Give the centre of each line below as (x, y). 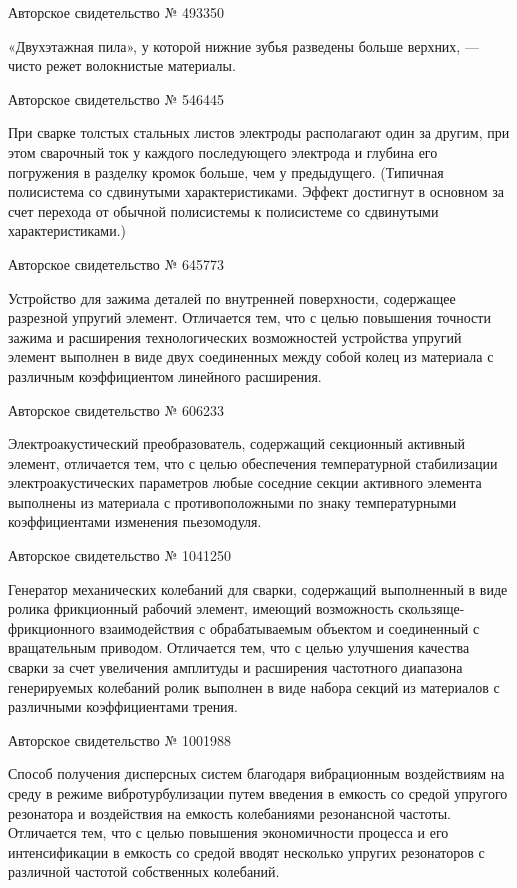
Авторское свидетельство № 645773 (116, 263)
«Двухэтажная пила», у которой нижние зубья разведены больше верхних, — (243, 45)
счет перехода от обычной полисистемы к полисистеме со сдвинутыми (223, 210)
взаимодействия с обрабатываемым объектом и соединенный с (289, 627)
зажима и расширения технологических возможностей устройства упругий (235, 336)
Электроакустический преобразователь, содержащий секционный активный (236, 443)
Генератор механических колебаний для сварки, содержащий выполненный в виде (258, 588)
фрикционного (51, 627)
